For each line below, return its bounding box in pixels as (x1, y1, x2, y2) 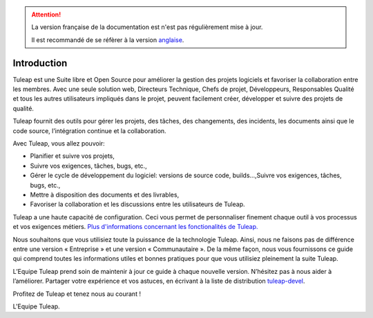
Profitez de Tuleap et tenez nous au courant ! (12, 290, 142, 298)
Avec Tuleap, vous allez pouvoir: (12, 139, 105, 148)
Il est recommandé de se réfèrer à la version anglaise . (31, 35, 184, 44)
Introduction (12, 57, 68, 69)
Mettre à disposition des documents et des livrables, (30, 190, 180, 199)
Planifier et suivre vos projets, (30, 152, 115, 160)
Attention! (31, 10, 61, 19)
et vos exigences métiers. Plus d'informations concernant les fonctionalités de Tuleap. (12, 223, 258, 231)
